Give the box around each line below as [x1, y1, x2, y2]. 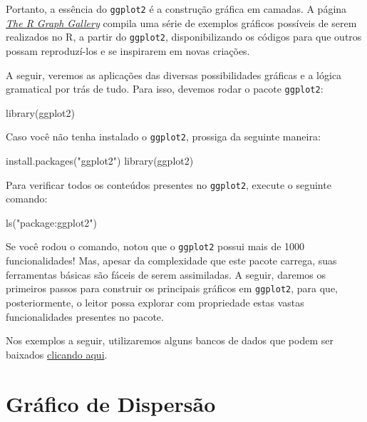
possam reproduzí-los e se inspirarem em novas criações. [6, 43, 250, 58]
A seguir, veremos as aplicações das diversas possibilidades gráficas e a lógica [6, 67, 342, 82]
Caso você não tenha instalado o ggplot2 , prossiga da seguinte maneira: [6, 129, 321, 144]
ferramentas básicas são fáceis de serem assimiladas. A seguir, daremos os [6, 267, 326, 282]
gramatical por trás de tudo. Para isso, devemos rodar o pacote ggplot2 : [6, 81, 324, 96]
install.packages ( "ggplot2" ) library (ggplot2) [6, 153, 194, 168]
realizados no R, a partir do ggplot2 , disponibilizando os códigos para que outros [6, 29, 362, 44]
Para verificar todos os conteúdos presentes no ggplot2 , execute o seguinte [6, 177, 331, 192]
